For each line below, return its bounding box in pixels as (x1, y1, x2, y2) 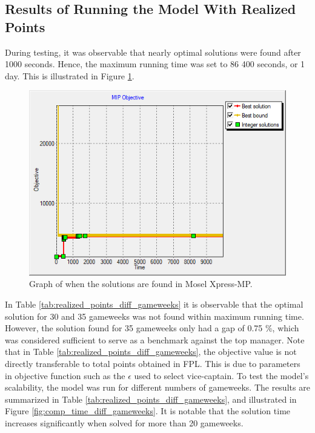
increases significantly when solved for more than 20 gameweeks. (5, 416, 244, 429)
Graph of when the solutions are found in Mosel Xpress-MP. (29, 277, 253, 290)
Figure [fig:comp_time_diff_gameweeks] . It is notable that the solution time (5, 405, 291, 417)
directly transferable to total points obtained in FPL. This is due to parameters (5, 357, 300, 369)
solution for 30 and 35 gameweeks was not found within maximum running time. (5, 309, 304, 322)
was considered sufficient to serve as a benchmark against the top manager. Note (5, 333, 305, 346)
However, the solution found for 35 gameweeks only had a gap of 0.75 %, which (5, 322, 299, 334)
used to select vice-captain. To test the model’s (134, 369, 309, 382)
